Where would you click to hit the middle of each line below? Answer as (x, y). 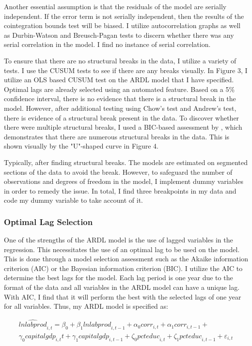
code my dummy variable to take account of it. (74, 200)
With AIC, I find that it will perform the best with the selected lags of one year (123, 296)
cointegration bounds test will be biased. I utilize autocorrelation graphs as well (122, 25)
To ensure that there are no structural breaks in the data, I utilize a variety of (120, 60)
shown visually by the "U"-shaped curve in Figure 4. (81, 146)
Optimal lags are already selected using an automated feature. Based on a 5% (119, 89)
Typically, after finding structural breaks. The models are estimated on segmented (126, 162)
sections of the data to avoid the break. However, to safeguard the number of (118, 172)
